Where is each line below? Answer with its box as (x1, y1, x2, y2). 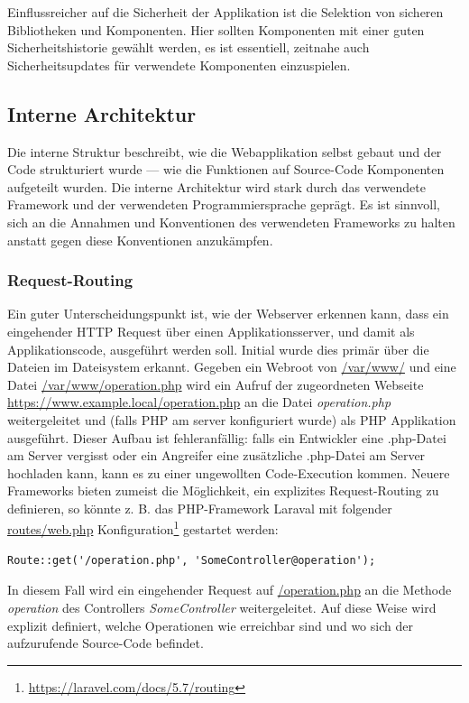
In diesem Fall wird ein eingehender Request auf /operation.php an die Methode (7, 580, 452, 599)
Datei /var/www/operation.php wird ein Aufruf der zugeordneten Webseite (7, 375, 424, 393)
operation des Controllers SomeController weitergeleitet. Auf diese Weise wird (7, 597, 437, 616)
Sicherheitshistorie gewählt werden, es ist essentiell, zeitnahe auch (7, 38, 370, 57)
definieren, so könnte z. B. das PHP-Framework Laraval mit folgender (7, 498, 392, 517)
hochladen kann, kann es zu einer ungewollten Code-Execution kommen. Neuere (7, 463, 450, 482)
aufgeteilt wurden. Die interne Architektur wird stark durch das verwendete (7, 177, 426, 196)
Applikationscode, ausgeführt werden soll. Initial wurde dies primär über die (7, 339, 429, 358)
